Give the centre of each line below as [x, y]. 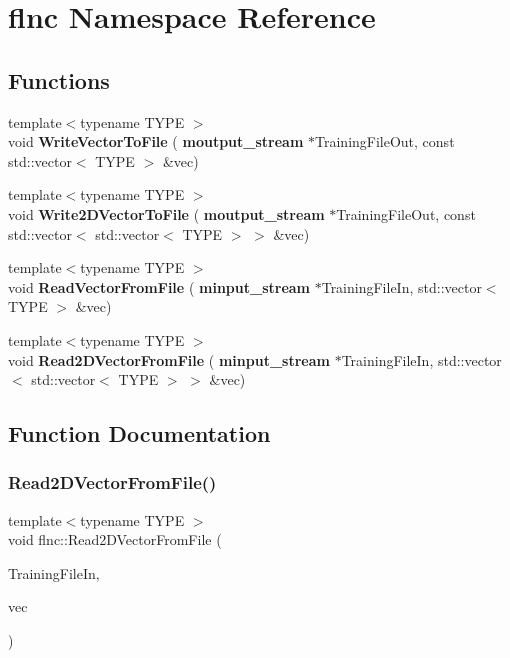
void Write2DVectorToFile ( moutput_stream [166, 213]
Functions [59, 79]
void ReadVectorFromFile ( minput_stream [159, 286]
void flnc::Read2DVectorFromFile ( [115, 539]
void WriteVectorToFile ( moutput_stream [156, 141]
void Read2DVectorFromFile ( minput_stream [169, 359]
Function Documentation [139, 433]
